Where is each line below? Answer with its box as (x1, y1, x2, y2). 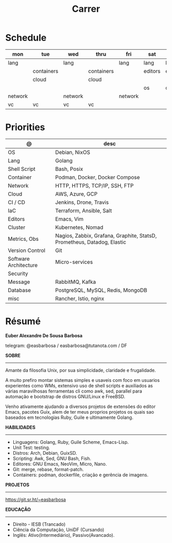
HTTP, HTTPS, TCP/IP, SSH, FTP (55, 182, 134, 189)
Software (8, 255, 30, 262)
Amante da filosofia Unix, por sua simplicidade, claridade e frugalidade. (5, 367, 156, 373)
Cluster (8, 224, 26, 231)
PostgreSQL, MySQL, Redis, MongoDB (55, 286, 147, 294)
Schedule (5, 32, 47, 44)
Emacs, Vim (55, 215, 83, 222)
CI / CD (8, 199, 26, 206)
